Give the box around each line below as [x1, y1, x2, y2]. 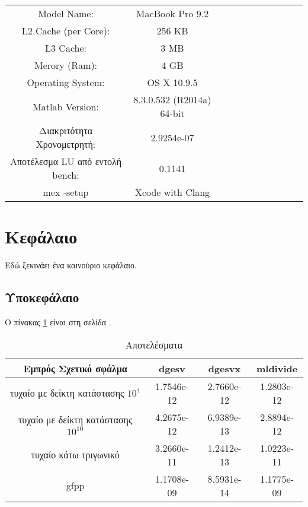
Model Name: [38, 7, 94, 20]
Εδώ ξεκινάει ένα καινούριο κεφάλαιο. [5, 259, 137, 271]
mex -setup [43, 185, 89, 199]
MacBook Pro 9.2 [136, 7, 209, 20]
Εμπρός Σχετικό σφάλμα [23, 361, 127, 375]
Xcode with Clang [134, 185, 210, 199]
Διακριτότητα [38, 123, 93, 137]
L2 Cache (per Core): [21, 24, 110, 37]
